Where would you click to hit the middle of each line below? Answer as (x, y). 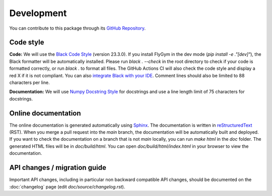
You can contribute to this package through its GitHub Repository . (78, 28)
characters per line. (29, 82)
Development (38, 13)
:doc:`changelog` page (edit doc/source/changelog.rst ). (67, 186)
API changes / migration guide (58, 168)
